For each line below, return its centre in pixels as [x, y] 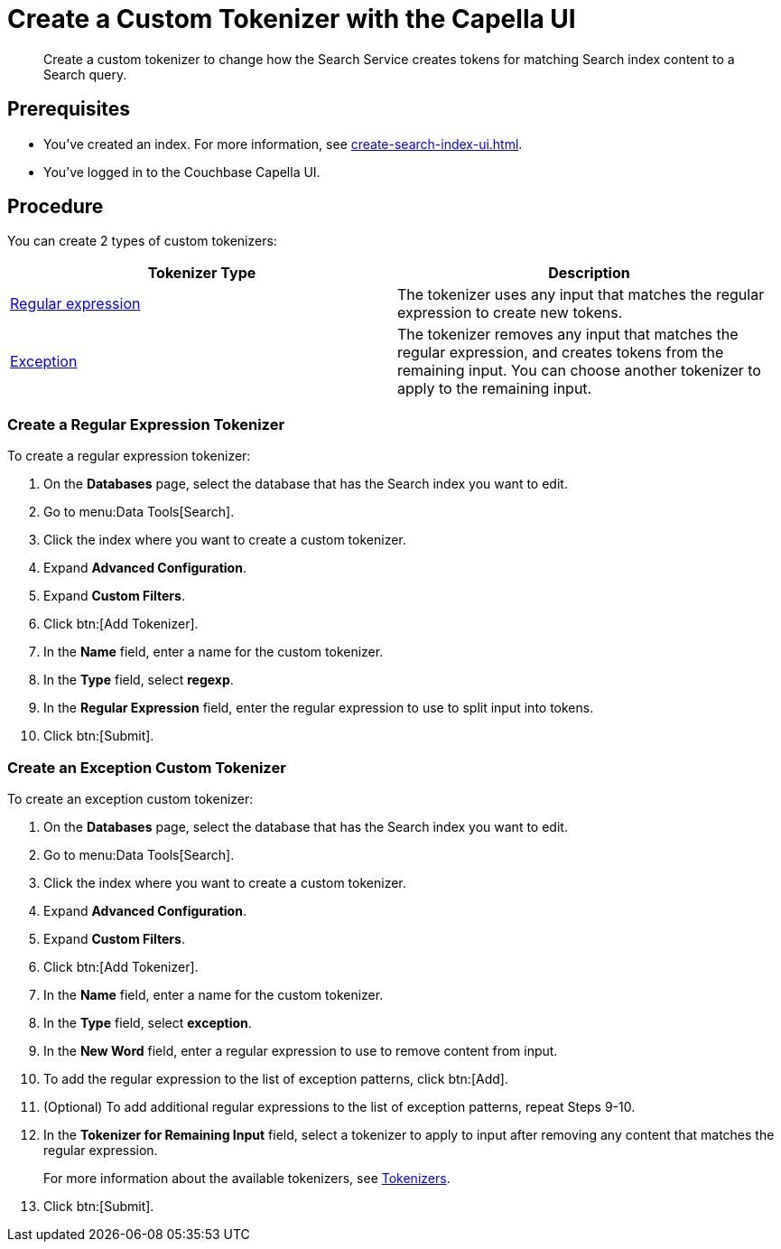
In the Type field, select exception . [148, 1022]
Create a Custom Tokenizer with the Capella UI [292, 19]
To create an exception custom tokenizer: [130, 798]
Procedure [56, 207]
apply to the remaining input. [495, 389]
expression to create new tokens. [510, 313]
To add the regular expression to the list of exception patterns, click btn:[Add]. [276, 1078]
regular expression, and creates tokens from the [561, 353]
